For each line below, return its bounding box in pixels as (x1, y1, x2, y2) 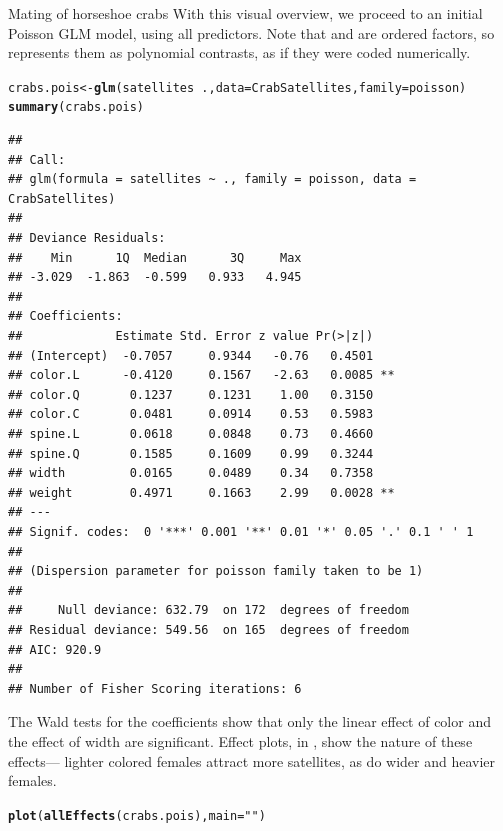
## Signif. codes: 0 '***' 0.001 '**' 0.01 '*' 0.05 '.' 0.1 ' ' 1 (8, 524, 474, 539)
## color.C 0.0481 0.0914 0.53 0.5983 (8, 407, 374, 422)
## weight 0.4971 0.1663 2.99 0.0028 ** (8, 485, 395, 500)
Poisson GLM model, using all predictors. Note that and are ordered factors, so (8, 22, 495, 43)
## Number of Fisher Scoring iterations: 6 (8, 681, 302, 696)
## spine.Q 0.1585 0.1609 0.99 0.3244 (8, 446, 374, 461)
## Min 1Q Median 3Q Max (8, 250, 302, 265)
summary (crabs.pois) (8, 100, 145, 115)
